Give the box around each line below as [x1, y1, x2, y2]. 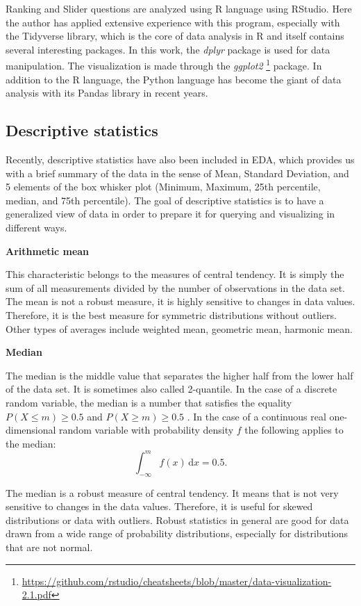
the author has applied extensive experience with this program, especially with [6, 15, 340, 29]
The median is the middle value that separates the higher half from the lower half [6, 368, 353, 382]
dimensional [6, 423, 56, 437]
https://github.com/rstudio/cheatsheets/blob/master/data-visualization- [22, 573, 332, 588]
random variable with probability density [59, 423, 234, 437]
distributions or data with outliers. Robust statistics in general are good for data [6, 512, 349, 527]
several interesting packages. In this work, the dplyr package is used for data [6, 42, 330, 56]
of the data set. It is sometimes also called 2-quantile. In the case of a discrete [6, 382, 337, 396]
